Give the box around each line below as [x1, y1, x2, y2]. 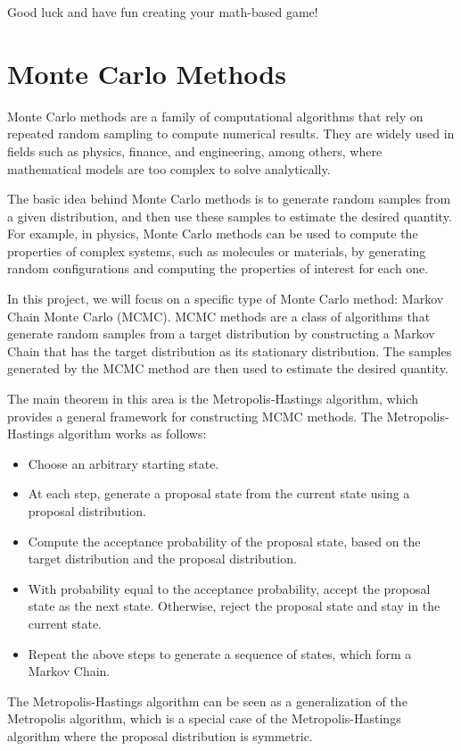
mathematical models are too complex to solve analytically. [7, 159, 331, 178]
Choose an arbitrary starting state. [28, 454, 219, 472]
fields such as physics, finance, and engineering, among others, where [7, 141, 383, 160]
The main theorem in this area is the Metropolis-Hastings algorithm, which [7, 389, 418, 408]
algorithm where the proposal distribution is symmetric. [7, 726, 313, 745]
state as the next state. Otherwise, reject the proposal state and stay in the [28, 597, 440, 615]
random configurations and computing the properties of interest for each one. [7, 259, 429, 278]
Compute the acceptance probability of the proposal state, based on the [28, 531, 421, 550]
